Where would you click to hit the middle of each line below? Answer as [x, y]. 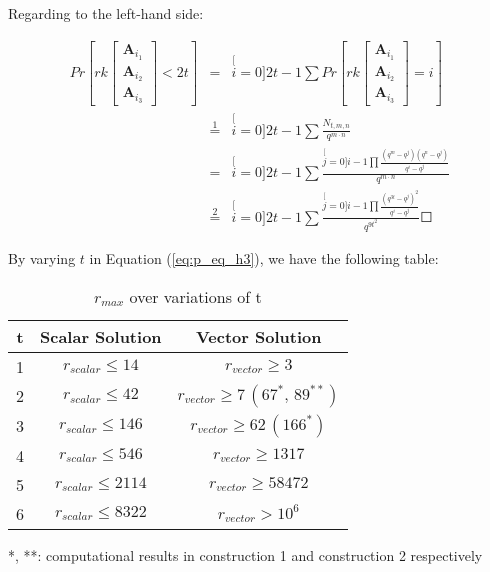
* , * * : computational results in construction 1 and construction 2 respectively [245, 554]
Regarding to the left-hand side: [106, 13]
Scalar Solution [101, 336]
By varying [42, 257]
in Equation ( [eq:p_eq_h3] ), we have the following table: [264, 257]
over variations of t [195, 296]
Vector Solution [258, 336]
